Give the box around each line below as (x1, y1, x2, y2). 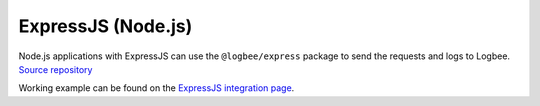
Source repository (18, 63, 93, 75)
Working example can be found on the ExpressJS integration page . (18, 82, 295, 94)
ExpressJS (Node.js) (18, 15, 193, 37)
